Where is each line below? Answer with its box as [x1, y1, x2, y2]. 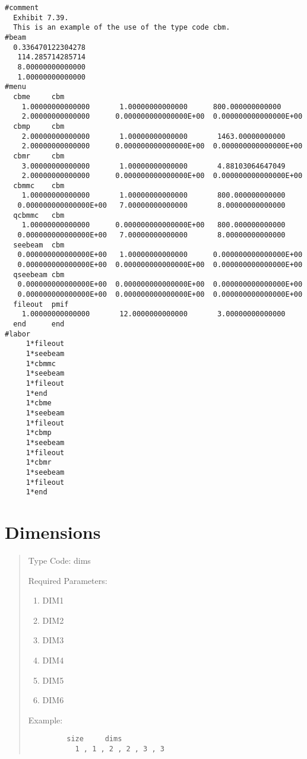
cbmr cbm [13, 151, 65, 160]
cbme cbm [13, 92, 65, 101]
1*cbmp [26, 428, 52, 437]
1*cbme [26, 399, 52, 408]
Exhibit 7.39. [13, 13, 69, 22]
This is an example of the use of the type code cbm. [13, 23, 230, 32]
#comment [5, 4, 39, 12]
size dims [67, 735, 122, 744]
